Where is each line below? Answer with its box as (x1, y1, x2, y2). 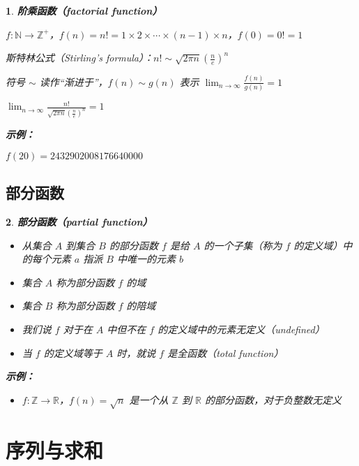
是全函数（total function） (167, 345, 284, 360)
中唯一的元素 (116, 252, 176, 266)
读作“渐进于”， (39, 74, 108, 89)
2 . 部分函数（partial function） (6, 214, 153, 228)
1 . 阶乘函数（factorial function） (6, 3, 162, 17)
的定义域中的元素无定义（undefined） (158, 321, 325, 336)
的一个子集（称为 (204, 238, 282, 252)
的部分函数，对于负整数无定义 (204, 392, 342, 407)
